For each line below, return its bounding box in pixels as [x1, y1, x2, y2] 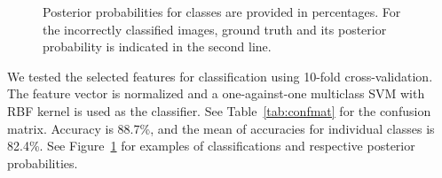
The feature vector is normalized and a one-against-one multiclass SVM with [7, 84, 425, 103]
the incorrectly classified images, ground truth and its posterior [43, 19, 387, 38]
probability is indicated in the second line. [43, 37, 272, 56]
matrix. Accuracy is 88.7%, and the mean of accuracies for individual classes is [7, 119, 435, 137]
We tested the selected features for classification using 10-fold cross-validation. [7, 66, 433, 85]
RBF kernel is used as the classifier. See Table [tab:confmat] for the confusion [7, 101, 431, 120]
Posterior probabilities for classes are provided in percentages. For [43, 3, 401, 20]
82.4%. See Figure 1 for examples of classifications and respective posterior [7, 136, 415, 155]
